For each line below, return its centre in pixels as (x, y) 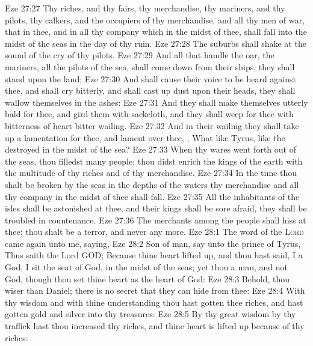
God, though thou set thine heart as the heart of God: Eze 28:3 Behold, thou (147, 278)
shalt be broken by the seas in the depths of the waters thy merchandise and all (152, 184)
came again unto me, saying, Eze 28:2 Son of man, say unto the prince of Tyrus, (153, 243)
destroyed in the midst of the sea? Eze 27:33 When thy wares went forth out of (150, 149)
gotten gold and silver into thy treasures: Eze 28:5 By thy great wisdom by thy (150, 314)
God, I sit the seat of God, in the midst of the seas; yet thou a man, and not (146, 267)
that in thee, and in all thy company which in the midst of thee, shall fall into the (156, 32)
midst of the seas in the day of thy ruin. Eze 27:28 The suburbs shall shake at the (156, 43)
